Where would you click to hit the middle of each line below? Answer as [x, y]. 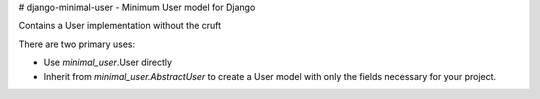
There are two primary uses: [76, 44]
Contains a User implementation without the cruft [120, 26]
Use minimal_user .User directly [108, 62]
